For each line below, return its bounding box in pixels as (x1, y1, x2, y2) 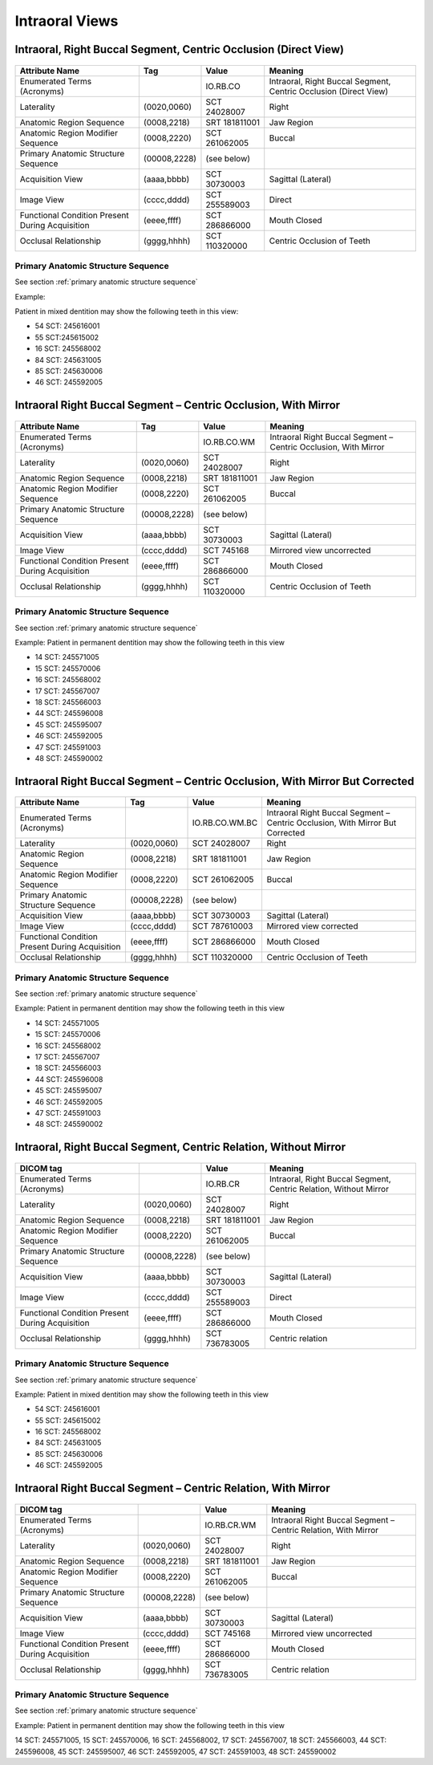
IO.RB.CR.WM (204, 1519, 257, 1531)
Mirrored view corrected (266, 921, 358, 932)
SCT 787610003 (192, 921, 253, 932)
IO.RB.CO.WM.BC (192, 817, 258, 828)
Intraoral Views (14, 12, 119, 30)
